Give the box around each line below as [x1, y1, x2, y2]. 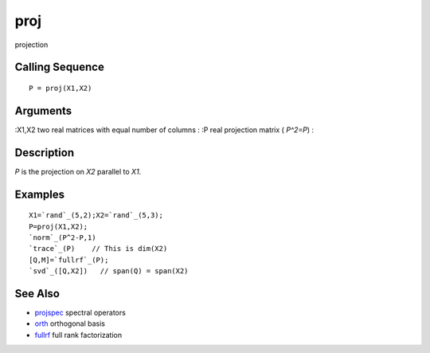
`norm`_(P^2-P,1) [29, 233, 96, 242]
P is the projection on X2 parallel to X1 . [14, 167, 142, 176]
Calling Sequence [14, 61, 105, 74]
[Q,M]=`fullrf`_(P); [29, 255, 109, 265]
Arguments [14, 104, 72, 117]
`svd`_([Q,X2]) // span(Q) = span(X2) [29, 267, 189, 276]
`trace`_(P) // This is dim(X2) [29, 244, 168, 253]
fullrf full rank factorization [34, 330, 123, 339]
